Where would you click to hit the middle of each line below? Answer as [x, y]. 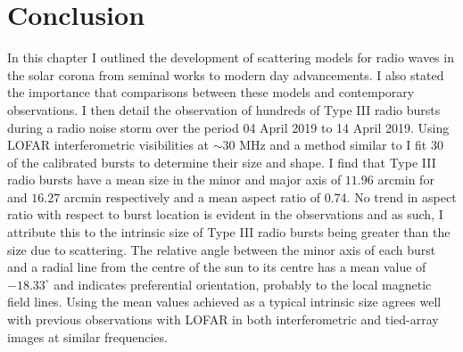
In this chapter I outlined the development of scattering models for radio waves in [231, 57]
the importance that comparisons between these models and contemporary [211, 92]
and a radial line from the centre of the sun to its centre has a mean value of [217, 267]
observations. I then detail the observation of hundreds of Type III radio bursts [224, 109]
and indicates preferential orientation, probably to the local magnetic [243, 284]
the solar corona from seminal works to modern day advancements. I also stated [226, 74]
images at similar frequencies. [87, 336]
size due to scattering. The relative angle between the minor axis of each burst [222, 249]
